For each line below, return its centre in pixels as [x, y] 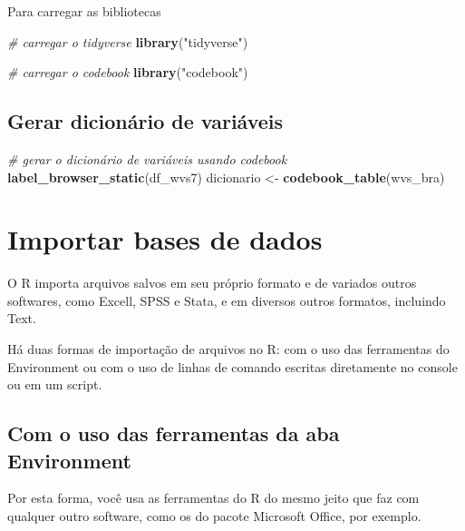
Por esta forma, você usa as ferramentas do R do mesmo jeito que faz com [213, 498]
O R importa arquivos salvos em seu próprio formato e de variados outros [212, 283]
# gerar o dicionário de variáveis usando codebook [147, 158]
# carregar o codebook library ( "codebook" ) [128, 72]
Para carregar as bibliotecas [84, 11]
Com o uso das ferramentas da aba [174, 433]
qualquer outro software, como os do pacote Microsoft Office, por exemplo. [214, 516]
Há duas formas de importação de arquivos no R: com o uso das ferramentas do [228, 349]
